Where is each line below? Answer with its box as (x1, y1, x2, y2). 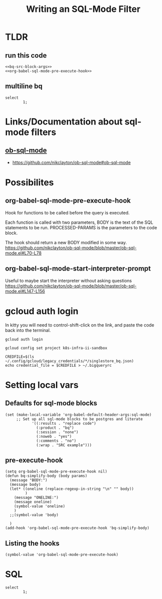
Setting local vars (5, 379, 79, 391)
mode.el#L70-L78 (5, 250, 42, 256)
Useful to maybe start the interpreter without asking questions (5, 277, 132, 283)
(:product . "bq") (36, 425, 74, 430)
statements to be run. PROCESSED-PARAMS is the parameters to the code (5, 224, 158, 230)
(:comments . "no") (36, 438, 77, 443)
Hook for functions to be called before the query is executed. (5, 209, 130, 215)
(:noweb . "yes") (36, 434, 72, 439)
